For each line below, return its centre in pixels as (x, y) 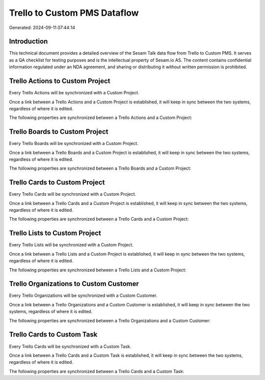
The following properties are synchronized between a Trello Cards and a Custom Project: (99, 219)
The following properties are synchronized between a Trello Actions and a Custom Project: (101, 117)
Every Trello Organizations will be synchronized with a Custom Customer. (83, 295)
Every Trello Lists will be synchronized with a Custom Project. (71, 245)
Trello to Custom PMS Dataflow (74, 13)
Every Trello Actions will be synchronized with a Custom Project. (74, 93)
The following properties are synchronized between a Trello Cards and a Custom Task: (96, 371)
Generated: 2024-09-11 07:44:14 (42, 28)
